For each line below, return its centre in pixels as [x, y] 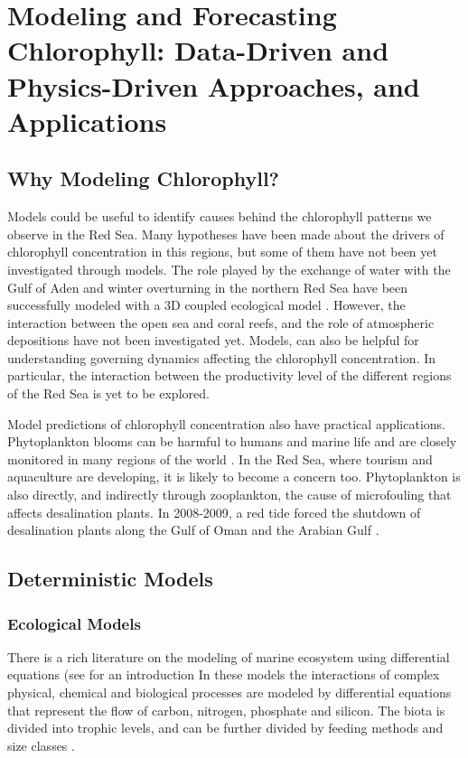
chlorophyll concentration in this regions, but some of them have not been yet [222, 252]
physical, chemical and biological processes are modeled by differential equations [229, 692]
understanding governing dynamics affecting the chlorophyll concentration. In [222, 357]
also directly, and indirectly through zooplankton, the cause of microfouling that [229, 495]
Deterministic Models [110, 579]
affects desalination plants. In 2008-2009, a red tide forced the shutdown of [214, 512]
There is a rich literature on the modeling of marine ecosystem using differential [229, 656]
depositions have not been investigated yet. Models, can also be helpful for [213, 340]
